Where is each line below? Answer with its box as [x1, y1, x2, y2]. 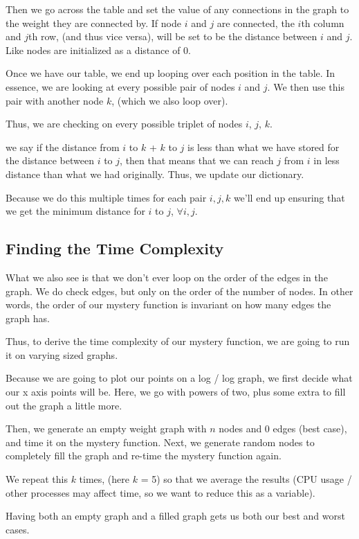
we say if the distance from [6, 139, 120, 154]
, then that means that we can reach [120, 153, 274, 168]
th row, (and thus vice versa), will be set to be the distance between [28, 29, 317, 44]
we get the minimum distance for [6, 204, 145, 218]
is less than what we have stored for [187, 139, 340, 154]
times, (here [79, 472, 130, 486]
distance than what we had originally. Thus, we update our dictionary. [6, 166, 304, 181]
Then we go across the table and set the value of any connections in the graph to [6, 2, 349, 16]
